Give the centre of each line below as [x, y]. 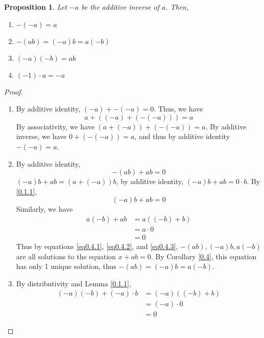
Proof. [14, 91]
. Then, [177, 7]
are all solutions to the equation [66, 256]
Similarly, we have [44, 209]
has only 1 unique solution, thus [66, 266]
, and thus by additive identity [182, 136]
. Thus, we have [178, 109]
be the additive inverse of [120, 7]
